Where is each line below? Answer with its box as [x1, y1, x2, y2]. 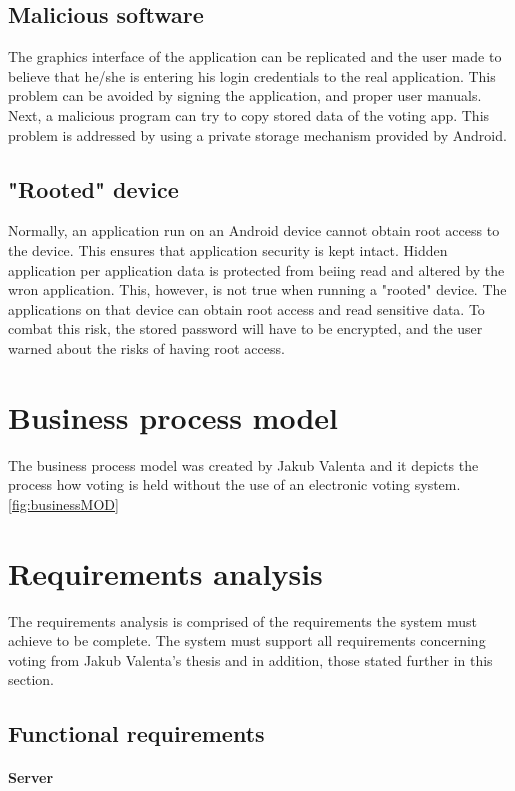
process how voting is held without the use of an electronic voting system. [8, 474, 461, 495]
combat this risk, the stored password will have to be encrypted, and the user [8, 318, 483, 339]
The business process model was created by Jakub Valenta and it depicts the [8, 454, 479, 475]
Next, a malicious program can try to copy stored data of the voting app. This [8, 104, 490, 125]
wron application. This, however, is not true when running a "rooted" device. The [8, 279, 507, 300]
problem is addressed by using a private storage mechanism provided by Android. [8, 124, 507, 145]
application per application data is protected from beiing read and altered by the [8, 259, 505, 280]
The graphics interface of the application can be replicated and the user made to [8, 46, 502, 67]
